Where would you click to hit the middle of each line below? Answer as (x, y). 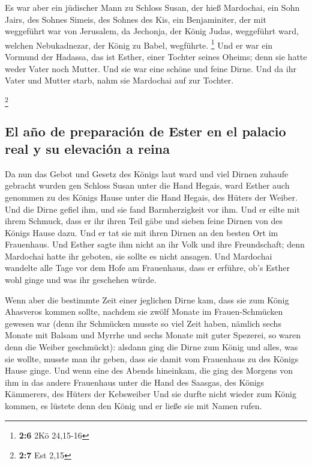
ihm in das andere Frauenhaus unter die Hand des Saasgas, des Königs (135, 382)
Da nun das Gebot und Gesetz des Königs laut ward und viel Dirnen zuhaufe (147, 173)
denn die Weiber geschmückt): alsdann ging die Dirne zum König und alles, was (151, 347)
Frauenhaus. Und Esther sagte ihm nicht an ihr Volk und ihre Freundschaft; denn (155, 244)
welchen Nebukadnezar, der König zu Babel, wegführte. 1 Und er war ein (139, 44)
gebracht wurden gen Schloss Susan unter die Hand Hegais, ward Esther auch (147, 185)
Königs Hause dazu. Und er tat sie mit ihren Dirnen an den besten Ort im (142, 232)
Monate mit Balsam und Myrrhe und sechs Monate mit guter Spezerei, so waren (153, 335)
